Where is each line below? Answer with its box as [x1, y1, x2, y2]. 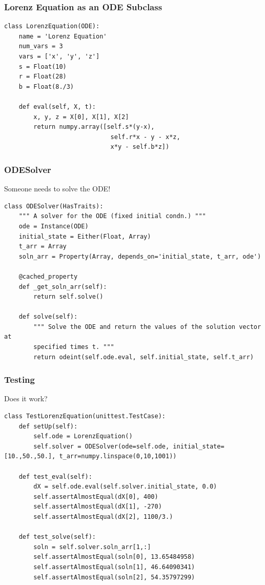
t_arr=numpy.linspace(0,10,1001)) [59, 453, 177, 460]
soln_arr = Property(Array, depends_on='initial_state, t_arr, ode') [18, 252, 261, 260]
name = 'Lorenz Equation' [18, 32, 107, 40]
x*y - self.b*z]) [110, 143, 170, 151]
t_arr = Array [18, 243, 67, 250]
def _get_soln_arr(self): [18, 283, 107, 290]
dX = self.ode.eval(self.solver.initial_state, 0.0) [33, 483, 217, 491]
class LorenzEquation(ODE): [4, 23, 100, 30]
